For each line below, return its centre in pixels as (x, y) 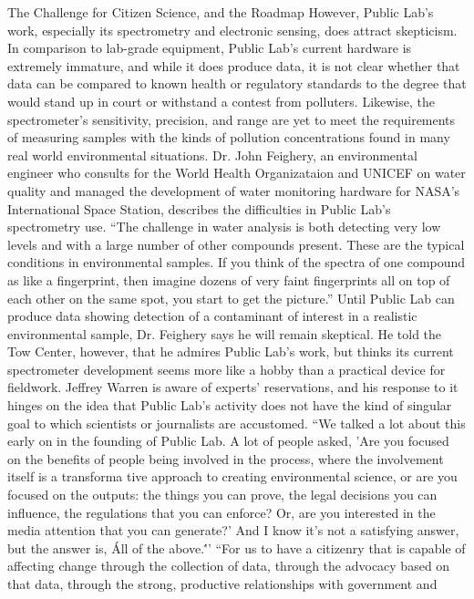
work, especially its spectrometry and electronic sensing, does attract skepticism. (232, 30)
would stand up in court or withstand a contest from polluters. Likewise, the (221, 101)
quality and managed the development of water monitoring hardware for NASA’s (234, 190)
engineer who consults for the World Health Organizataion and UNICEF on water (237, 173)
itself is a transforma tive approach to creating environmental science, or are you (232, 476)
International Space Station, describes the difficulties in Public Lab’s (199, 208)
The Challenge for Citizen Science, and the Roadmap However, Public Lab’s (221, 12)
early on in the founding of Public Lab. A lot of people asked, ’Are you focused (228, 441)
